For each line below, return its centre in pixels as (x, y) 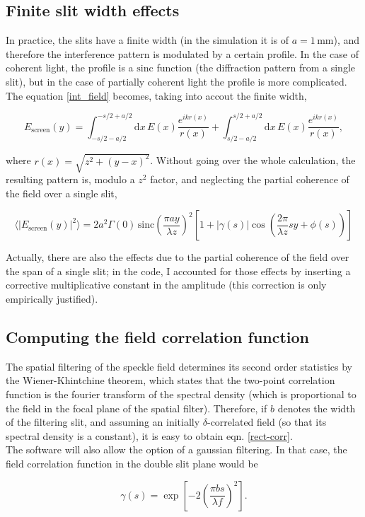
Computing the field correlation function (158, 336)
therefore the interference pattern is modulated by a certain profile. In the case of (182, 53)
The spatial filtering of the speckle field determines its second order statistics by (179, 366)
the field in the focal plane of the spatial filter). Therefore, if (137, 408)
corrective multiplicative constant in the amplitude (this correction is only (166, 285)
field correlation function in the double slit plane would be (132, 463)
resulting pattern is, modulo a (70, 179)
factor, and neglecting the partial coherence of (250, 179)
